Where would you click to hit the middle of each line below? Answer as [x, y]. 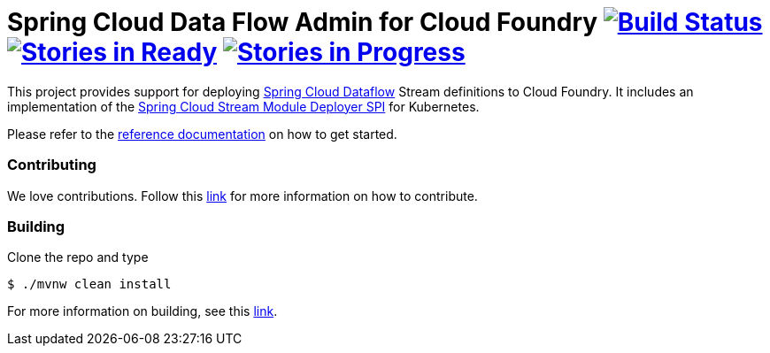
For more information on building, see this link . [142, 311]
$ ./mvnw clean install [89, 284]
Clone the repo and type [78, 257]
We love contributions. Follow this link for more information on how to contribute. [243, 196]
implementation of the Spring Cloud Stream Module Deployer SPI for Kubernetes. [243, 106]
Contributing [52, 165]
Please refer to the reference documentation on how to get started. [202, 134]
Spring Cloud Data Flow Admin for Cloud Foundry [303, 22]
